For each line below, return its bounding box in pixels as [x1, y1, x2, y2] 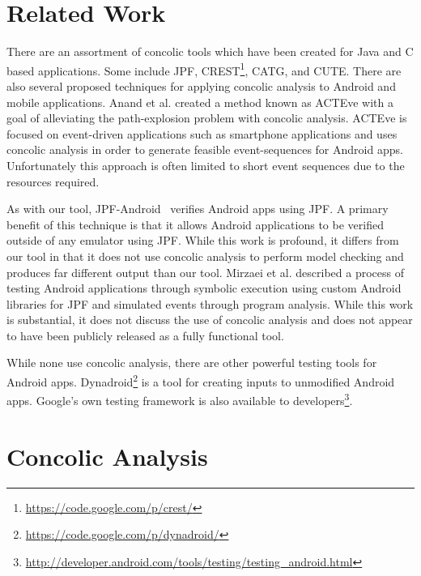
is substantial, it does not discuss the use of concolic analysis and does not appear [6, 311, 413, 328]
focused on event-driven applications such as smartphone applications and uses [6, 125, 398, 142]
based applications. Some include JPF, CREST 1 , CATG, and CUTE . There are [6, 59, 402, 79]
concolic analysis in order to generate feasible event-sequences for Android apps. [6, 141, 403, 158]
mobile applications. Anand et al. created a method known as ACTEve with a [6, 93, 393, 110]
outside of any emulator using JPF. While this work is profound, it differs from [6, 232, 399, 249]
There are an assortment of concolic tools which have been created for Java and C [6, 43, 414, 60]
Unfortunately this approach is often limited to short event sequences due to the [6, 156, 405, 173]
